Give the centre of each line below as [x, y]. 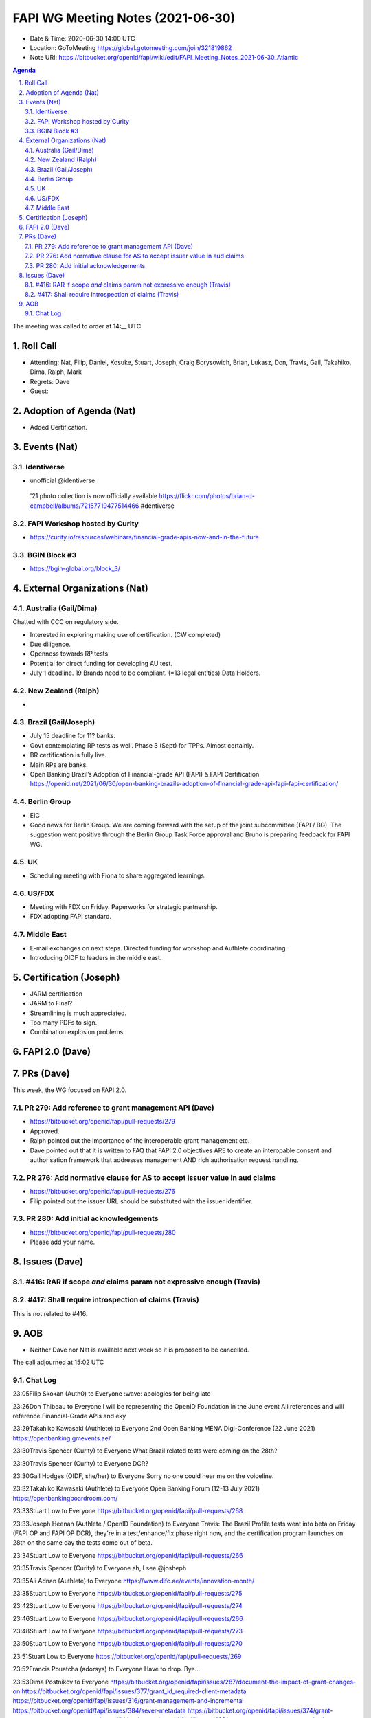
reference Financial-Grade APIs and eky [69, 1416]
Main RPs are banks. [59, 765]
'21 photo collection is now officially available [94, 496]
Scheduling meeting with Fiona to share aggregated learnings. [118, 875]
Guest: [39, 391]
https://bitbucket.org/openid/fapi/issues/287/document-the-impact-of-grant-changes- [233, 1682]
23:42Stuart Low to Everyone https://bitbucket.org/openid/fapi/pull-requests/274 [128, 1606]
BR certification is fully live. [68, 755]
